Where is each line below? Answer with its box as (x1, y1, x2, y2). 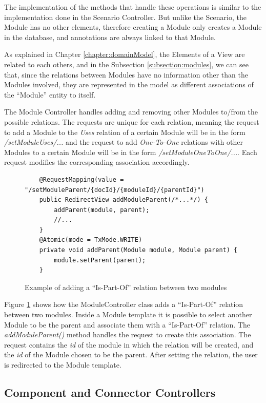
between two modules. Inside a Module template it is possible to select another (4, 309, 252, 320)
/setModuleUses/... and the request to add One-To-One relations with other (4, 137, 243, 147)
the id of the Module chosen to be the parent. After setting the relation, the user (4, 349, 258, 360)
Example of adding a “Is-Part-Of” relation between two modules (25, 281, 227, 292)
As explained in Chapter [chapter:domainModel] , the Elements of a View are (4, 49, 245, 60)
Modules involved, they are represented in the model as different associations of (4, 79, 254, 90)
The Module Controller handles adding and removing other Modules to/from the (4, 106, 258, 117)
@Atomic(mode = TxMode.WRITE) (39, 236, 142, 244)
